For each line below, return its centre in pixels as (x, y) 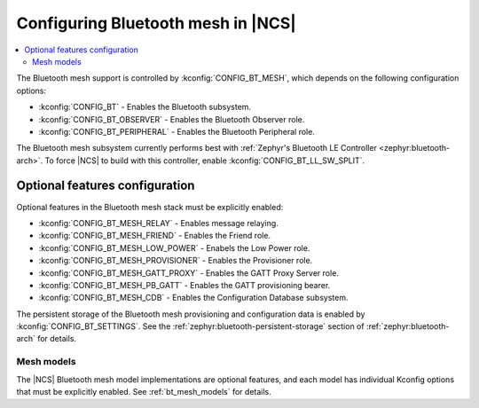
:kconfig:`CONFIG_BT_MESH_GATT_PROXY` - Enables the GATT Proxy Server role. (188, 273)
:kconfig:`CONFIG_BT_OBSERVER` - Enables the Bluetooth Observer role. (172, 119)
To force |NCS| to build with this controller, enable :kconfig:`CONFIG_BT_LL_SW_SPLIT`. (205, 161)
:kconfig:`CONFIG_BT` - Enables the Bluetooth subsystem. (145, 107)
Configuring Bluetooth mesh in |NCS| (157, 23)
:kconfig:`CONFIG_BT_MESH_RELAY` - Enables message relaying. (158, 223)
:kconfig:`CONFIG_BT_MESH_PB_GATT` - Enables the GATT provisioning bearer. (185, 285)
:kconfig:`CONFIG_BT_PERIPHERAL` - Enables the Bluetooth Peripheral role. (177, 131)
